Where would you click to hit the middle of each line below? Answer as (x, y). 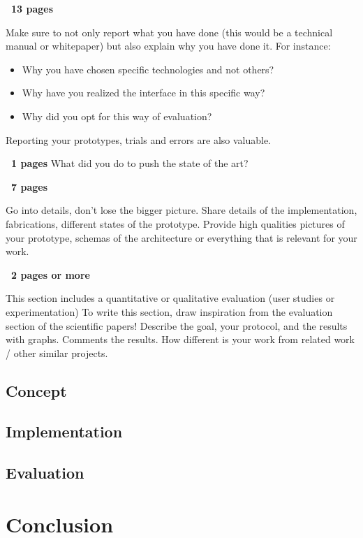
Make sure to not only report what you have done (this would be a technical (169, 32)
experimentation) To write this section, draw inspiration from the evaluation (169, 311)
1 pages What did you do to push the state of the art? (130, 163)
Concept (36, 390)
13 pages (32, 8)
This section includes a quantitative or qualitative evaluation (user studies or (170, 298)
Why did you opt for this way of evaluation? (117, 116)
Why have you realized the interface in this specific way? (143, 93)
